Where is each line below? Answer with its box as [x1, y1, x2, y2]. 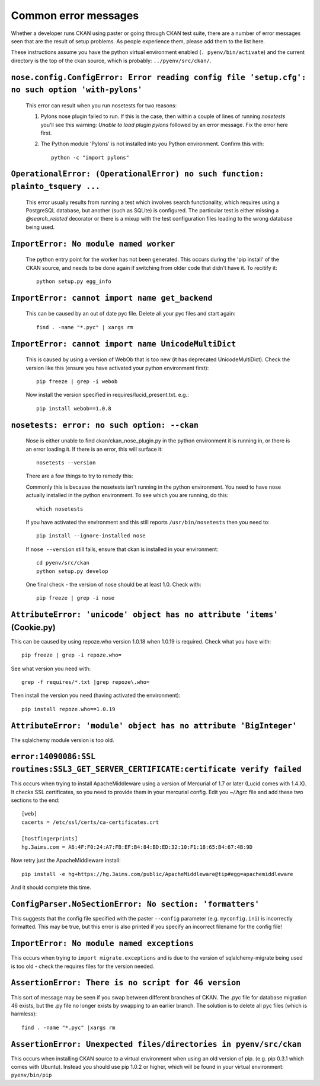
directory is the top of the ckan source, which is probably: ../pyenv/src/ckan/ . [11, 57, 212, 64]
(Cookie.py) [11, 622, 56, 632]
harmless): [11, 1010, 37, 1017]
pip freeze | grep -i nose [36, 595, 115, 601]
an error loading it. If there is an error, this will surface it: [25, 445, 163, 453]
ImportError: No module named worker [11, 239, 175, 249]
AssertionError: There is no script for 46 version [11, 978, 241, 988]
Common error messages [11, 9, 139, 22]
